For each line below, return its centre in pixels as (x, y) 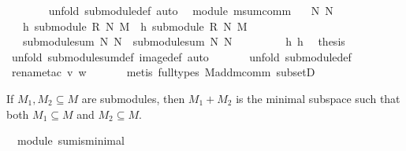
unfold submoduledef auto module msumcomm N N (191, 10)
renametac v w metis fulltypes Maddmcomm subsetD (163, 72)
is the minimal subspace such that (318, 98)
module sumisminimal (71, 140)
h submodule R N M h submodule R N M (135, 26)
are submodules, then (133, 98)
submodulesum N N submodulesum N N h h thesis (184, 41)
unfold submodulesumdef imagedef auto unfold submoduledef (181, 56)
